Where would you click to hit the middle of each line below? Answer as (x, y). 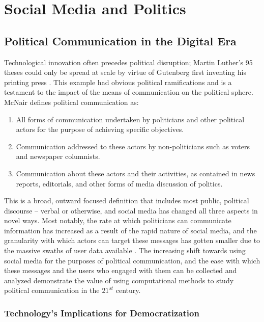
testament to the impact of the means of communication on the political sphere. (129, 92)
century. (128, 290)
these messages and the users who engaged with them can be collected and (121, 270)
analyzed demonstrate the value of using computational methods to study (119, 280)
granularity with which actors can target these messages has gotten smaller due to (132, 240)
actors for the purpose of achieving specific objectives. (100, 129)
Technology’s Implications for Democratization (102, 313)
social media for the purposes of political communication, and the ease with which (132, 260)
